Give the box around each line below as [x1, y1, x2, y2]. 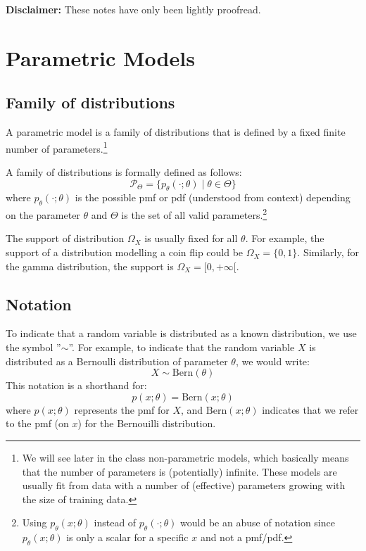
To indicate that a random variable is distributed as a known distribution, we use [6, 326, 357, 341]
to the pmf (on [6, 416, 69, 431]
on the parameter [6, 207, 80, 222]
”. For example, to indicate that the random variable [68, 340, 295, 355]
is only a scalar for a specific [66, 530, 189, 545]
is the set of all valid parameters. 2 [121, 205, 267, 222]
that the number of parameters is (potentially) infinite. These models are [22, 464, 337, 479]
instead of [94, 515, 137, 530]
